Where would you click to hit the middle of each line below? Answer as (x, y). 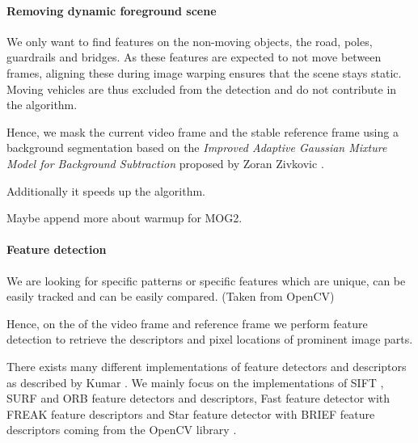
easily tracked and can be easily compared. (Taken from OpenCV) (171, 296)
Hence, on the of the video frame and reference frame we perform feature (187, 323)
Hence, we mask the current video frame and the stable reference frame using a (203, 131)
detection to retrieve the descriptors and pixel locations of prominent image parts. (210, 339)
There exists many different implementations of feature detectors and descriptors (207, 366)
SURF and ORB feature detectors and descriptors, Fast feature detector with (198, 398)
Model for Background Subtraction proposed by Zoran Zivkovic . (165, 163)
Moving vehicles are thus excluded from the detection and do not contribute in (202, 89)
